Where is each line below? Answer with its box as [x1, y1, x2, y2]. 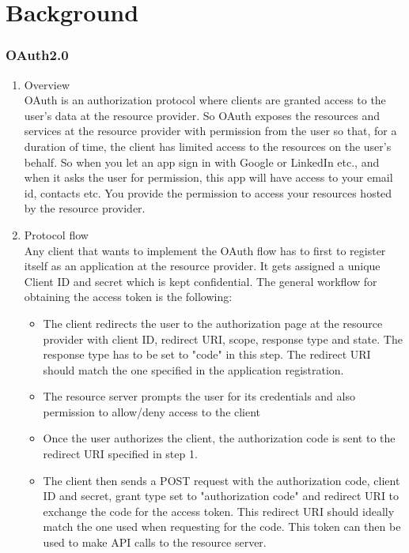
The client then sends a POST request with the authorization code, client [43, 472, 400, 488]
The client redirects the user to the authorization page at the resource [43, 314, 383, 331]
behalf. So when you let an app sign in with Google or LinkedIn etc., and [24, 153, 380, 170]
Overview [24, 76, 70, 92]
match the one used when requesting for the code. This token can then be [43, 518, 401, 535]
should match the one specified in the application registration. [43, 361, 344, 378]
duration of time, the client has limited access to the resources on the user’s [24, 137, 392, 154]
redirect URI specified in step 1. [43, 446, 198, 462]
